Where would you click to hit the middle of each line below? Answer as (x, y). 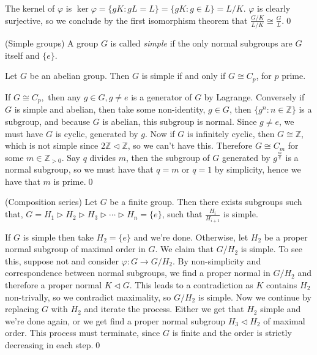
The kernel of (30, 8)
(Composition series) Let (51, 202)
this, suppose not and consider (62, 260)
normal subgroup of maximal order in (75, 249)
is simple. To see (271, 249)
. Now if (160, 133)
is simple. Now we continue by (255, 297)
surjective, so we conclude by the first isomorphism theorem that (126, 20)
